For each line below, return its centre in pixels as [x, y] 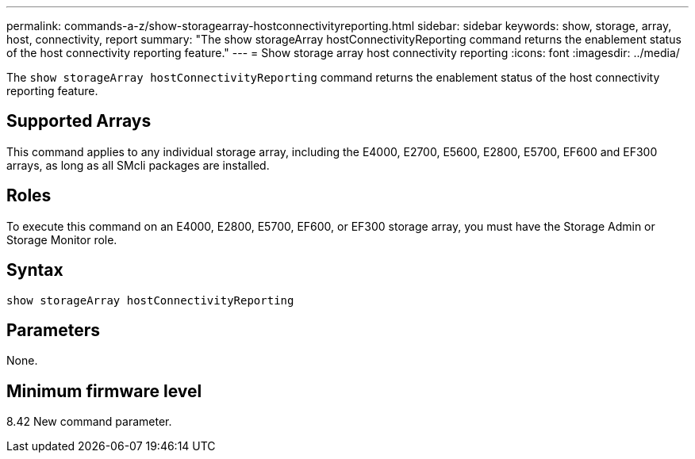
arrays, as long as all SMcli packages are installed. [138, 165]
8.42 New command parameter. [89, 422]
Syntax [35, 270]
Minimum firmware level [104, 391]
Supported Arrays [79, 121]
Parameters [53, 330]
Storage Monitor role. [62, 239]
